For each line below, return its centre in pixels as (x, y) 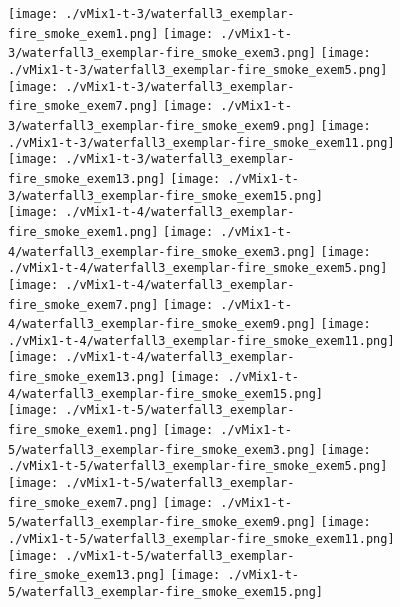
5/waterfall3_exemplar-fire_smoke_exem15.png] (165, 592)
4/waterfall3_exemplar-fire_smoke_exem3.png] (162, 251)
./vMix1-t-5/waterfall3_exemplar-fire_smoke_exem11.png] (201, 539)
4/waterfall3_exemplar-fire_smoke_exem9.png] (162, 324)
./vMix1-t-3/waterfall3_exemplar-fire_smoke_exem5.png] (198, 69)
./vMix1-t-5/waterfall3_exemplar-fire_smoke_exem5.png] (198, 466)
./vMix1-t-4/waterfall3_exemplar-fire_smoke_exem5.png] (198, 268)
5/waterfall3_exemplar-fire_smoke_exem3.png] (162, 449)
